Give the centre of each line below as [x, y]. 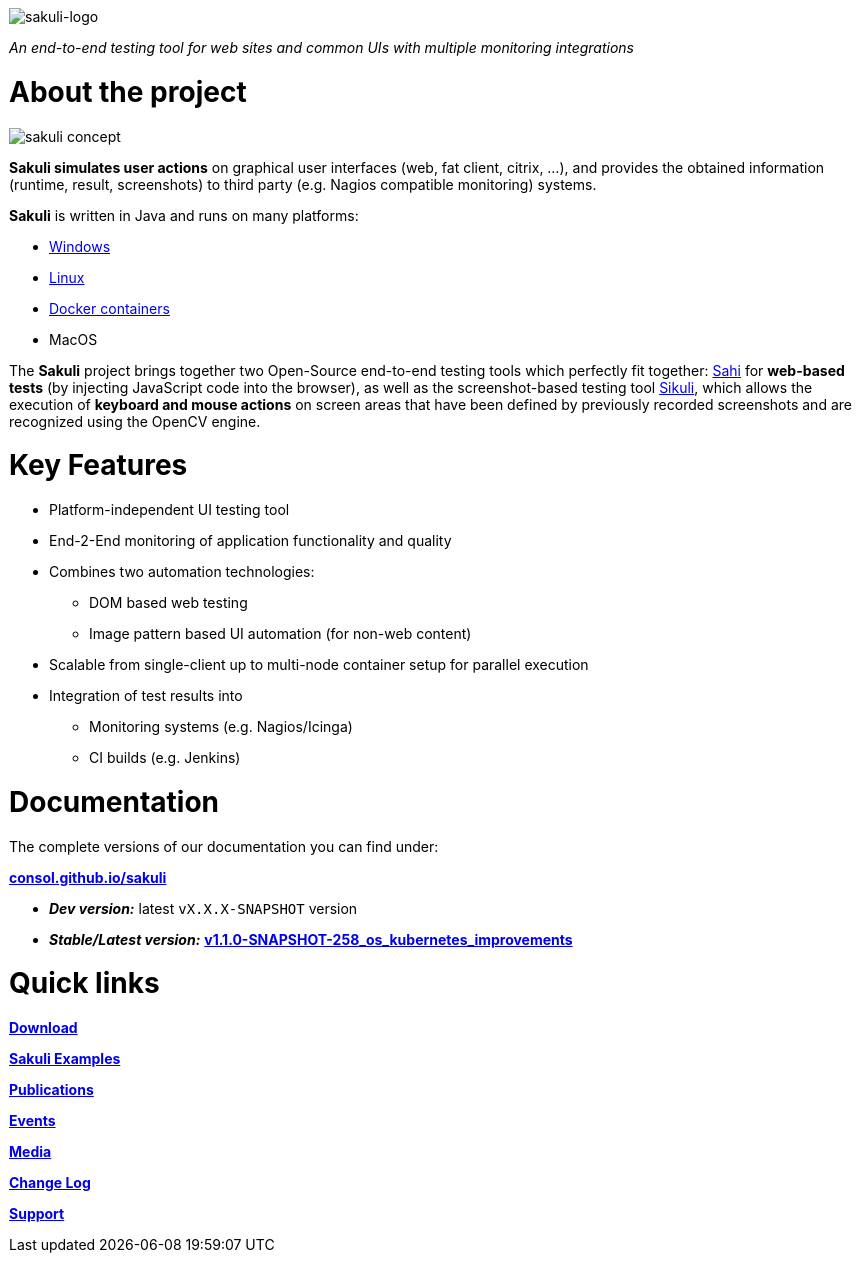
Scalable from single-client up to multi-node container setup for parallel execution [319, 664]
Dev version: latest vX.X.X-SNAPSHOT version [203, 908]
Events [32, 1120]
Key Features [98, 465]
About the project [128, 91]
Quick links [84, 983]
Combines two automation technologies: [182, 571]
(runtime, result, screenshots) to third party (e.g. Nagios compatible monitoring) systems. [303, 184]
